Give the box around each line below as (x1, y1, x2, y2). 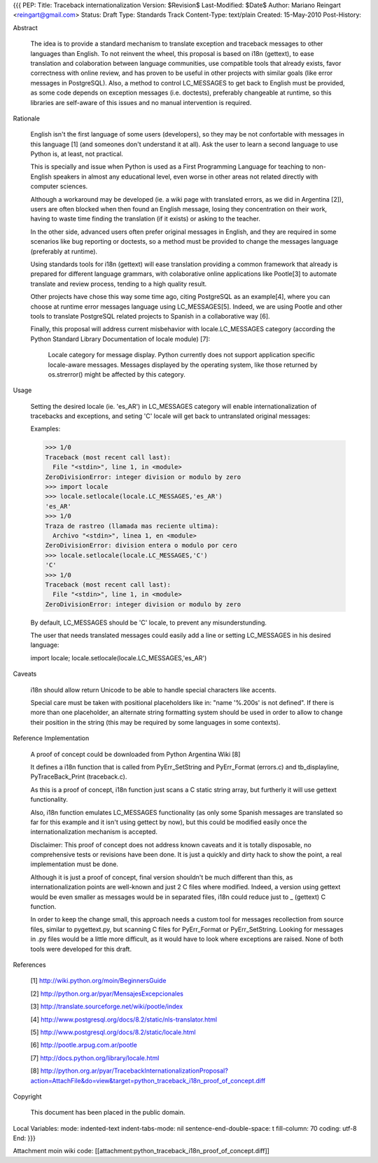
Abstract (13, 23, 38, 32)
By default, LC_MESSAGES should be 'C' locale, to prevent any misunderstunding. (30, 618, 267, 627)
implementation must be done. (30, 860, 119, 868)
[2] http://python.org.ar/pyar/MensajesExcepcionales (30, 989, 183, 998)
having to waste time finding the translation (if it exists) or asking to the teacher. (30, 214, 260, 223)
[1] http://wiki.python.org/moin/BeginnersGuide (30, 977, 167, 985)
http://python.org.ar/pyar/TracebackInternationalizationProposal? (40, 1066, 229, 1075)
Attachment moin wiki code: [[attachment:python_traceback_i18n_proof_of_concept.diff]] (13, 1147, 269, 1155)
